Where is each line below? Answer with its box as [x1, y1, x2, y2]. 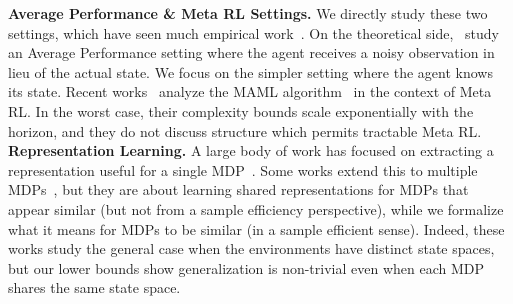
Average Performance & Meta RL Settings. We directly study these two [8, 3, 488, 23]
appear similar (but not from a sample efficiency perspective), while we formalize [8, 198, 504, 219]
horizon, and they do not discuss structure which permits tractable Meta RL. [8, 120, 482, 141]
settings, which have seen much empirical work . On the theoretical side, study [8, 22, 499, 43]
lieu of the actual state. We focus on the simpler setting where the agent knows [8, 61, 493, 82]
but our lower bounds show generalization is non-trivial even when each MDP [8, 257, 485, 278]
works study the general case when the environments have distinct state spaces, [8, 238, 495, 259]
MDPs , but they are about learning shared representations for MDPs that [8, 179, 469, 200]
